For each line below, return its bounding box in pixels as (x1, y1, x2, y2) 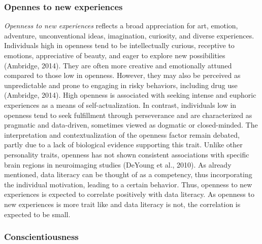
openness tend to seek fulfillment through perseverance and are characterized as (4, 109, 252, 120)
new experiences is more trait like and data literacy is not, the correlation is (4, 198, 241, 209)
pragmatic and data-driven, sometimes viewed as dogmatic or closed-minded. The (4, 119, 258, 130)
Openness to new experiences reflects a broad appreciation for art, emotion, (4, 20, 238, 31)
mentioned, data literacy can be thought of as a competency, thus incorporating (4, 169, 252, 180)
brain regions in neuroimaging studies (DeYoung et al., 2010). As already (4, 159, 232, 170)
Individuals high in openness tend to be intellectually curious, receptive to (4, 40, 235, 51)
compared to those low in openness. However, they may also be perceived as (4, 70, 241, 80)
